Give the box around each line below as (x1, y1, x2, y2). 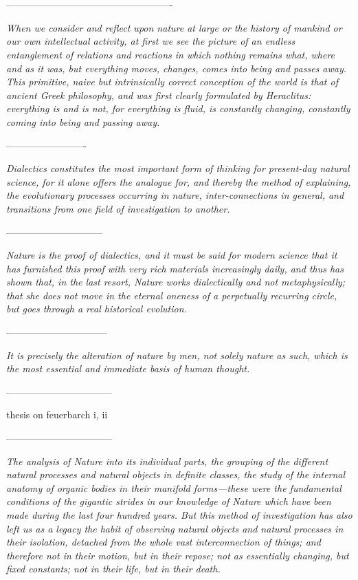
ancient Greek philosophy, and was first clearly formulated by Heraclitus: (6, 87, 311, 102)
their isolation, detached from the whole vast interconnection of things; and (6, 535, 321, 549)
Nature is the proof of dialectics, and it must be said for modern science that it (6, 248, 337, 262)
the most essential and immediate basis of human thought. (6, 361, 250, 376)
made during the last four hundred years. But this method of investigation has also (6, 508, 353, 522)
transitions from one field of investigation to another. (6, 201, 230, 215)
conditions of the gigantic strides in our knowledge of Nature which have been (6, 494, 331, 508)
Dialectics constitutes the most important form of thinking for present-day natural (6, 161, 350, 175)
